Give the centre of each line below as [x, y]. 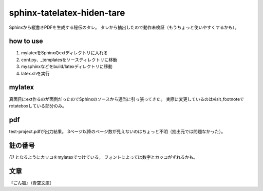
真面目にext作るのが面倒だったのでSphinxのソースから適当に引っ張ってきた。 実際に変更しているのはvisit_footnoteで [127, 99]
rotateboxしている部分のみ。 [38, 106]
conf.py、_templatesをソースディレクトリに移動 [69, 60]
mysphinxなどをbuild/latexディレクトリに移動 [67, 66]
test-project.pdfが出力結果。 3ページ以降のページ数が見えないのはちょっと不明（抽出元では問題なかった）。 [117, 131]
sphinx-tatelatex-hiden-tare [67, 13]
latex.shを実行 [35, 73]
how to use [26, 41]
